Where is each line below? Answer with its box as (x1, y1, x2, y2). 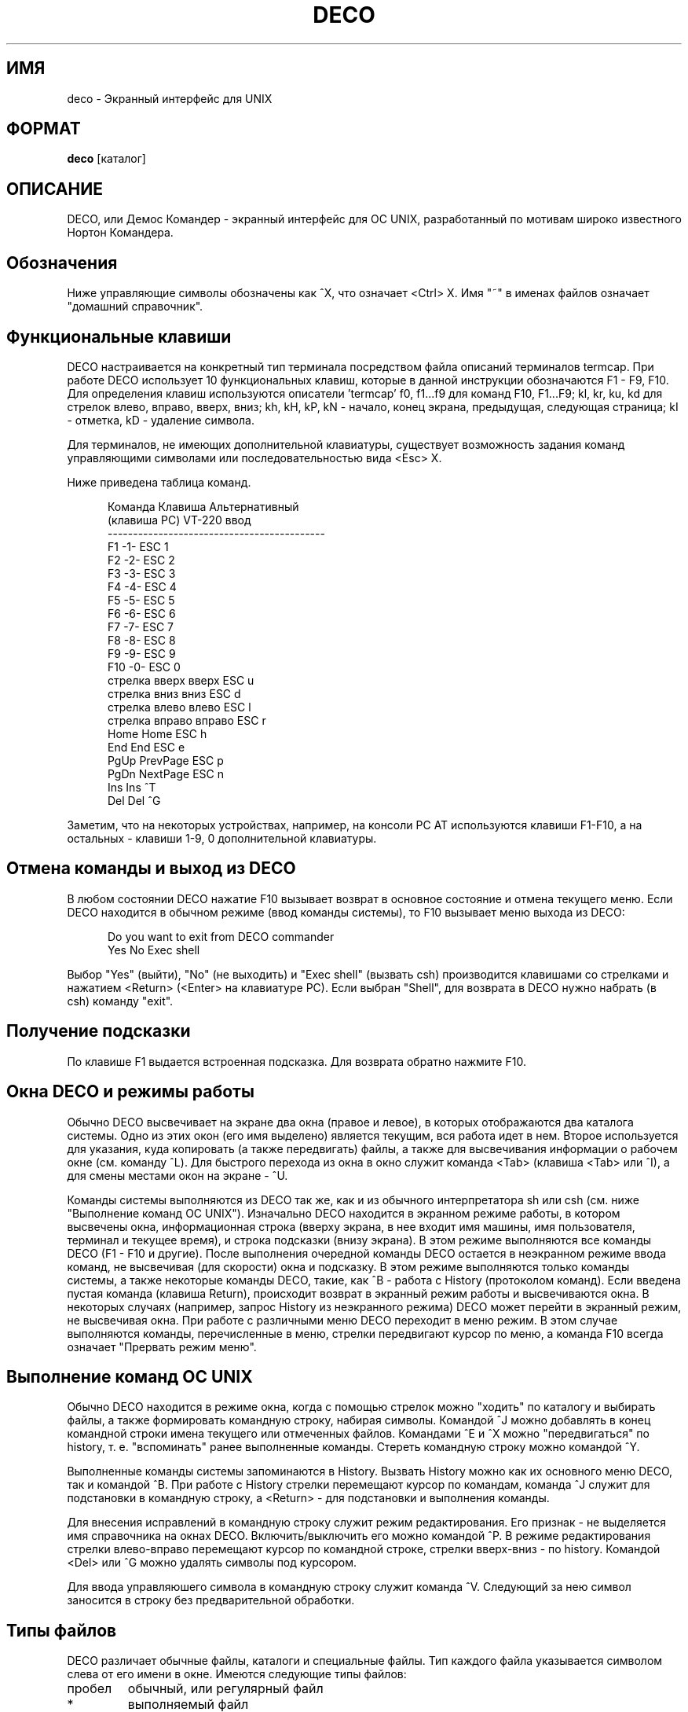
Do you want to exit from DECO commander (108, 929, 335, 943)
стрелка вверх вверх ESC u (108, 673, 254, 687)
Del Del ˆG (108, 793, 161, 807)
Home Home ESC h (108, 726, 207, 740)
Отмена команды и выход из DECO (6, 858, 296, 879)
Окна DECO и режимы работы (6, 1082, 254, 1102)
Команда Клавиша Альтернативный (108, 499, 299, 513)
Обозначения (6, 252, 118, 273)
